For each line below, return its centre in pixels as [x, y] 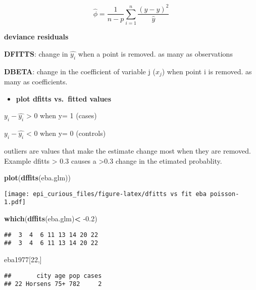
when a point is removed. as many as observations [155, 53]
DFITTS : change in [36, 53]
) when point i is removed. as [207, 71]
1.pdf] [15, 202]
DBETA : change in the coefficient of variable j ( [80, 71]
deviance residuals [36, 37]
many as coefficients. [36, 82]
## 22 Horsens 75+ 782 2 [53, 284]
